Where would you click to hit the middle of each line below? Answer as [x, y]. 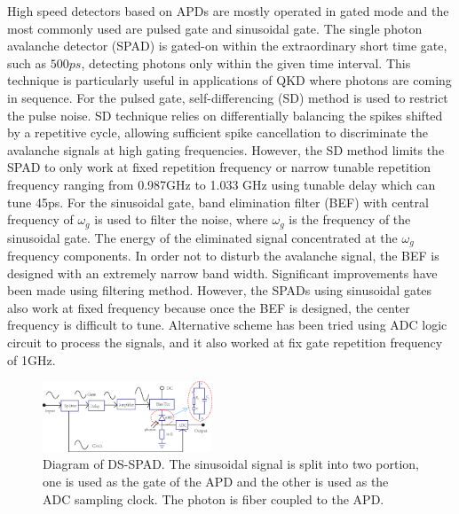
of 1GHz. [32, 359]
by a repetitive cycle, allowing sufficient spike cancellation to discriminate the [218, 132]
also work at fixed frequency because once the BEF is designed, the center [209, 307]
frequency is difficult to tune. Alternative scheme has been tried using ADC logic [227, 325]
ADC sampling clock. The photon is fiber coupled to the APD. [214, 498]
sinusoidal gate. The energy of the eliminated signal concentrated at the [202, 237]
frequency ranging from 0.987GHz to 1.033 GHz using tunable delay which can [222, 184]
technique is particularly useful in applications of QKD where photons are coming [229, 80]
